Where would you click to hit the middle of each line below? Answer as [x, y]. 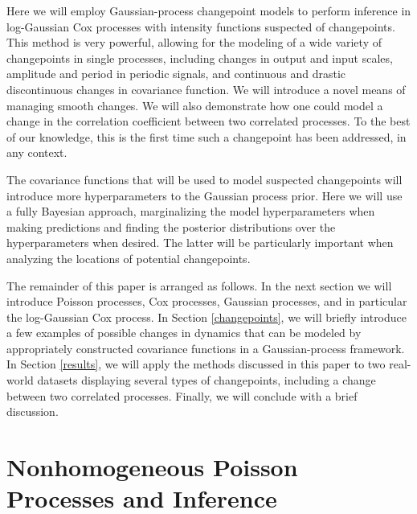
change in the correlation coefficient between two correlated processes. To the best [208, 121]
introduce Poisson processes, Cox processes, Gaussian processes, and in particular [207, 301]
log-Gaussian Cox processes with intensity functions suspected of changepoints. [201, 26]
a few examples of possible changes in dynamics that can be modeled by [184, 333]
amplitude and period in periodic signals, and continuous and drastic [176, 74]
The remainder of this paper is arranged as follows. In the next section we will [199, 285]
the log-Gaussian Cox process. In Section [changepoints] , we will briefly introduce [207, 317]
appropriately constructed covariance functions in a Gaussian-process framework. [206, 348]
